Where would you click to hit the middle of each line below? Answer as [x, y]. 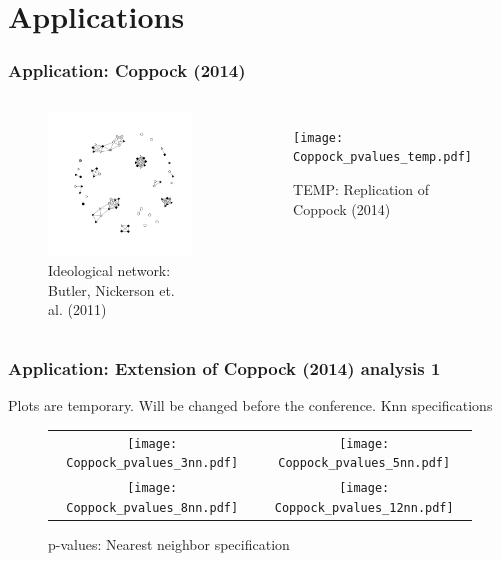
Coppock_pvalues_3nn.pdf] [152, 463]
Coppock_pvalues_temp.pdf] [383, 157]
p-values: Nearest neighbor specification [169, 543]
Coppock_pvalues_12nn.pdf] [364, 507]
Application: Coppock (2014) [127, 70]
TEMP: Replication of [361, 188]
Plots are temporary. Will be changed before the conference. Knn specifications [250, 405]
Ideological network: [109, 270]
